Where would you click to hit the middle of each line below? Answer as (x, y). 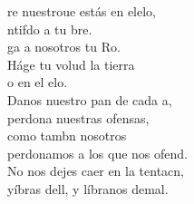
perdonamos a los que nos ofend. (97, 153)
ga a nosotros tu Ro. (64, 47)
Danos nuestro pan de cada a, (90, 99)
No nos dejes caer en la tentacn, (96, 171)
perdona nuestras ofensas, (78, 117)
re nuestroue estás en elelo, (82, 11)
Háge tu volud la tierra (71, 64)
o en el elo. (38, 82)
